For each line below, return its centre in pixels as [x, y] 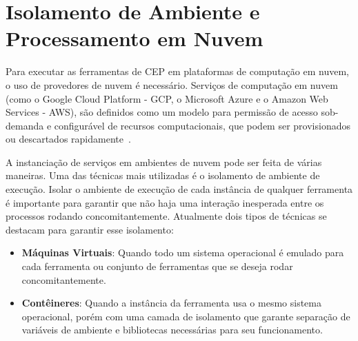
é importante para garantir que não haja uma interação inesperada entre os [165, 202]
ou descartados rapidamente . [68, 139]
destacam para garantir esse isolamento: [90, 229]
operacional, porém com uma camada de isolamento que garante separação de [186, 316]
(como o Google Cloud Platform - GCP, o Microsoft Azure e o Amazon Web [167, 98]
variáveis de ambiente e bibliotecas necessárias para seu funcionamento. [172, 330]
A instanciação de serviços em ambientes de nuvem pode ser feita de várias [164, 162]
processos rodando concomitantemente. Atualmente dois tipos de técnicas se [166, 216]
